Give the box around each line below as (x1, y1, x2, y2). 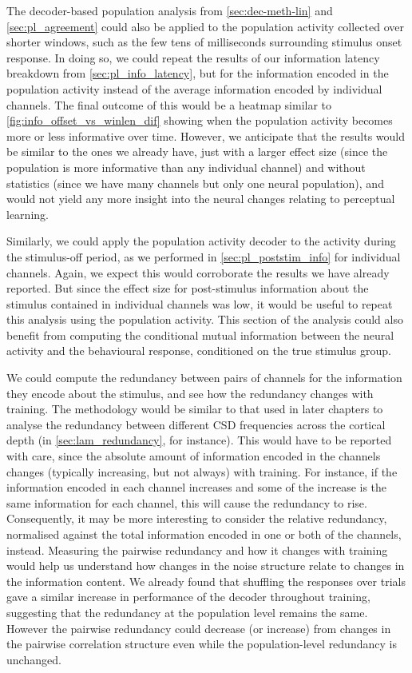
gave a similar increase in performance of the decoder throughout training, (6, 588, 370, 605)
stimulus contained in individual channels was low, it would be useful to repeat (6, 295, 393, 312)
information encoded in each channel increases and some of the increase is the (6, 479, 387, 496)
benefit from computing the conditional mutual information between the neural (6, 326, 394, 343)
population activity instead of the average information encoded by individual (6, 80, 382, 97)
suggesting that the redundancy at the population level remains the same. (6, 603, 368, 620)
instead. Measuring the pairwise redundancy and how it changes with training (6, 541, 388, 558)
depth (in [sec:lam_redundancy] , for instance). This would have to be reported (6, 432, 392, 448)
